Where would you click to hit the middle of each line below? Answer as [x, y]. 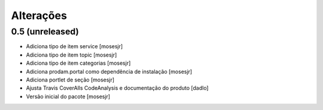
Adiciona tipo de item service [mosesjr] [74, 46]
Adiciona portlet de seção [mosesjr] [70, 80]
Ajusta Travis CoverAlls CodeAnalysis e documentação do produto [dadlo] [117, 88]
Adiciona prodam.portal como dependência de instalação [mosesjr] [109, 71]
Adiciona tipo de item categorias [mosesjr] [78, 63]
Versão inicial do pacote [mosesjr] [68, 96]
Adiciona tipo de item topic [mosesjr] [71, 55]
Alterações [39, 15]
